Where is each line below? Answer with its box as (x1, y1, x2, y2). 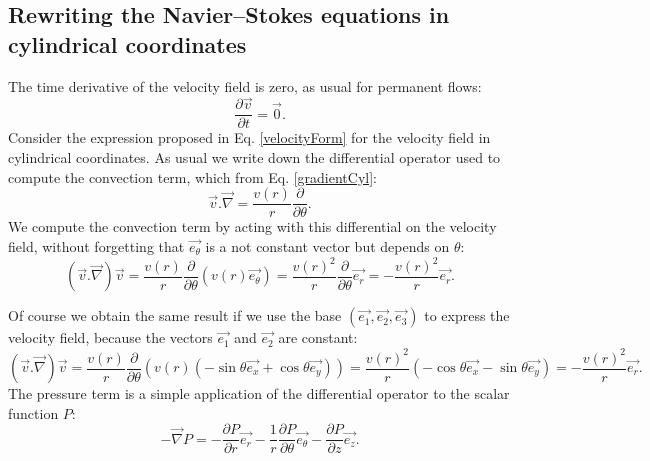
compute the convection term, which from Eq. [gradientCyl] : (8, 166, 378, 187)
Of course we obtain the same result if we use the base (8, 305, 342, 326)
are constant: (278, 327, 358, 348)
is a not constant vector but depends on (205, 235, 450, 256)
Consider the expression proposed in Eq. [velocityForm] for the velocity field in (8, 127, 491, 148)
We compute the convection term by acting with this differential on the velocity (8, 216, 497, 237)
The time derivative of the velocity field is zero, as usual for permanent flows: (8, 75, 482, 96)
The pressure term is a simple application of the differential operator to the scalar (8, 383, 510, 404)
